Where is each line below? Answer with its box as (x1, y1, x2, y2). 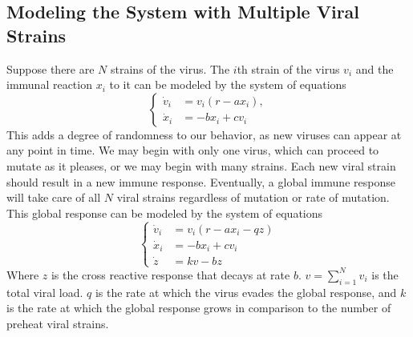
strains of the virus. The (111, 60, 230, 77)
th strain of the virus (237, 60, 340, 77)
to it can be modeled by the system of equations (109, 76, 346, 93)
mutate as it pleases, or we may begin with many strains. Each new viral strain (6, 157, 396, 174)
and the (355, 60, 394, 77)
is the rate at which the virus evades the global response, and (95, 283, 397, 300)
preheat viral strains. (6, 315, 109, 331)
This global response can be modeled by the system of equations (6, 204, 323, 221)
